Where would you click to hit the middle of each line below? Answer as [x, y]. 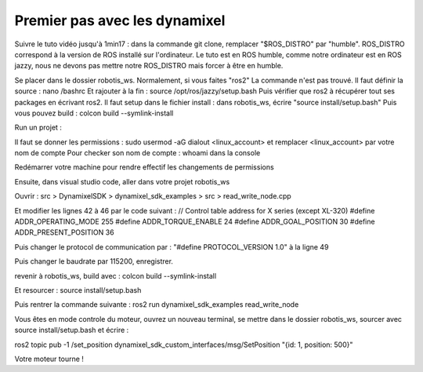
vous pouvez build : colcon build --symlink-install [94, 113]
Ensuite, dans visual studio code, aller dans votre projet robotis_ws [122, 181]
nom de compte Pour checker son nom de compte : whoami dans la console [137, 153]
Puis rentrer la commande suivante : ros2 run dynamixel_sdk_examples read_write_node [157, 305]
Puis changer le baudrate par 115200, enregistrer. [94, 261]
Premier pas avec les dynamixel [120, 20]
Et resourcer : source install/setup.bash [78, 290]
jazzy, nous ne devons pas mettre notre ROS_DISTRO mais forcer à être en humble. [149, 66]
